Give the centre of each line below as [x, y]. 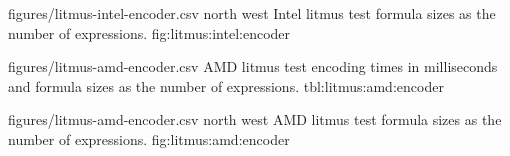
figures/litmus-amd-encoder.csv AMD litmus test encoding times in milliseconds [253, 66]
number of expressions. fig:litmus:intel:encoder [149, 32]
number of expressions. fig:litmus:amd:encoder [149, 138]
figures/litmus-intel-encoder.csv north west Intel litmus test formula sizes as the [252, 13]
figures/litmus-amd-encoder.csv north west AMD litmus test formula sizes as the [255, 119]
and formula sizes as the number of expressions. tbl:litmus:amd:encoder [226, 85]
